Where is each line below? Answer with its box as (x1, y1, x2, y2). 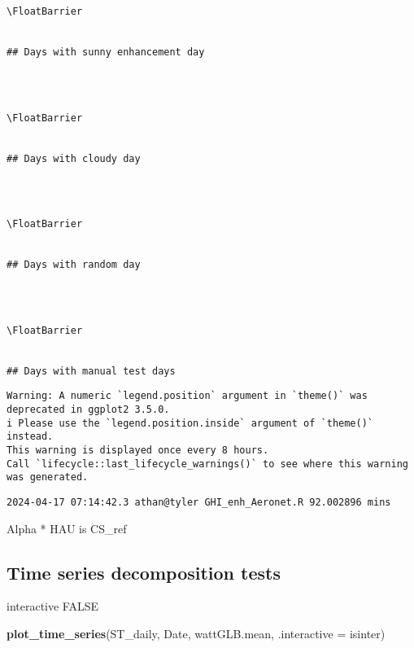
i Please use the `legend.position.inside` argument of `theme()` (7, 417, 374, 429)
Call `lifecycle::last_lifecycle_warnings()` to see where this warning (7, 458, 408, 470)
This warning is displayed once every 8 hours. (7, 444, 269, 456)
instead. (7, 431, 54, 443)
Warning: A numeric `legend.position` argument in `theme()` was (7, 390, 368, 402)
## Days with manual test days (7, 365, 176, 377)
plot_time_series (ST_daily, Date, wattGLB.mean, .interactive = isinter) (7, 625, 386, 642)
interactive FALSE (7, 598, 99, 615)
